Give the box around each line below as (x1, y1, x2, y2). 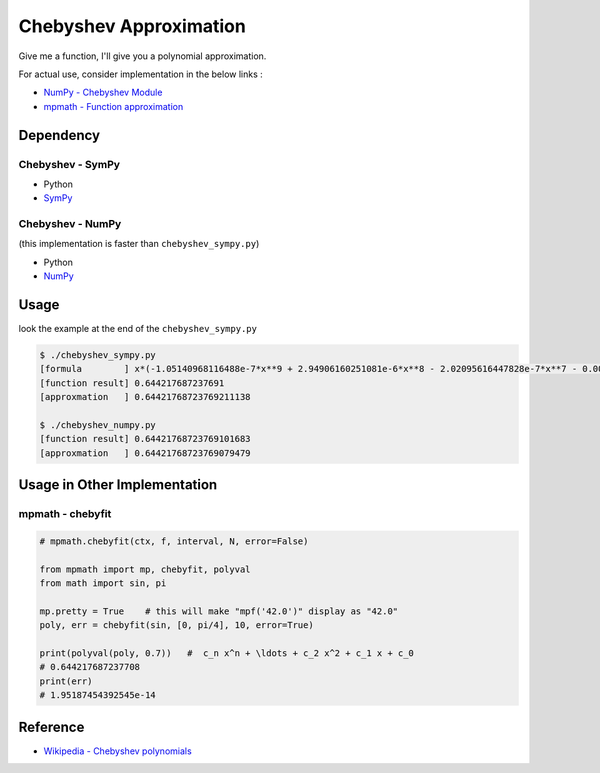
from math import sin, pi (39, 578, 167, 589)
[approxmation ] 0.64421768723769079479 (39, 447, 251, 459)
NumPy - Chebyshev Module (43, 86, 163, 99)
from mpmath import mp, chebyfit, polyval (39, 563, 251, 575)
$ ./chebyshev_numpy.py (39, 420, 157, 431)
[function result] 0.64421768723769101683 (39, 433, 251, 445)
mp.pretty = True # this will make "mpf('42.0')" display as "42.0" (39, 605, 399, 617)
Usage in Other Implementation (18, 476, 218, 494)
